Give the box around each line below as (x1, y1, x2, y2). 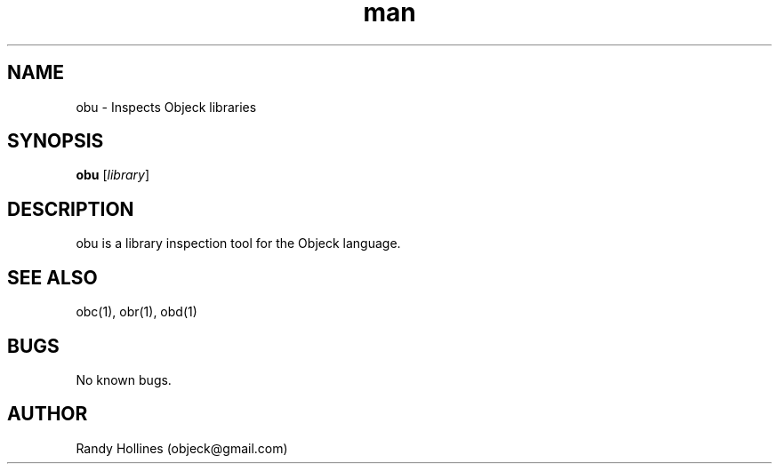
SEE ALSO (7, 266, 98, 289)
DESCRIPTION (7, 197, 134, 220)
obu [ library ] (76, 167, 150, 183)
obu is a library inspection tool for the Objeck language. (76, 235, 401, 251)
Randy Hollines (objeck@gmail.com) (76, 440, 288, 456)
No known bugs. (76, 371, 172, 387)
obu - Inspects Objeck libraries (76, 99, 257, 115)
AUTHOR (7, 403, 88, 426)
